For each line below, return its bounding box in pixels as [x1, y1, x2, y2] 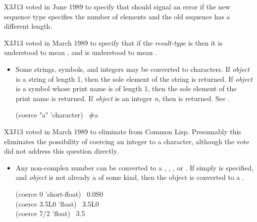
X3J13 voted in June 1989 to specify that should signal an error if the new [4, 1, 230, 11]
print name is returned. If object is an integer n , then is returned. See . [15, 93, 230, 103]
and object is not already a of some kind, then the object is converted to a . [15, 172, 245, 182]
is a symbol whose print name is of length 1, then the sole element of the [15, 83, 237, 94]
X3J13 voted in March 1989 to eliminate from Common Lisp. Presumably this [4, 126, 241, 136]
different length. [4, 21, 52, 31]
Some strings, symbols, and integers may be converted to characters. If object [15, 63, 250, 74]
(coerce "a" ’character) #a [15, 110, 98, 120]
